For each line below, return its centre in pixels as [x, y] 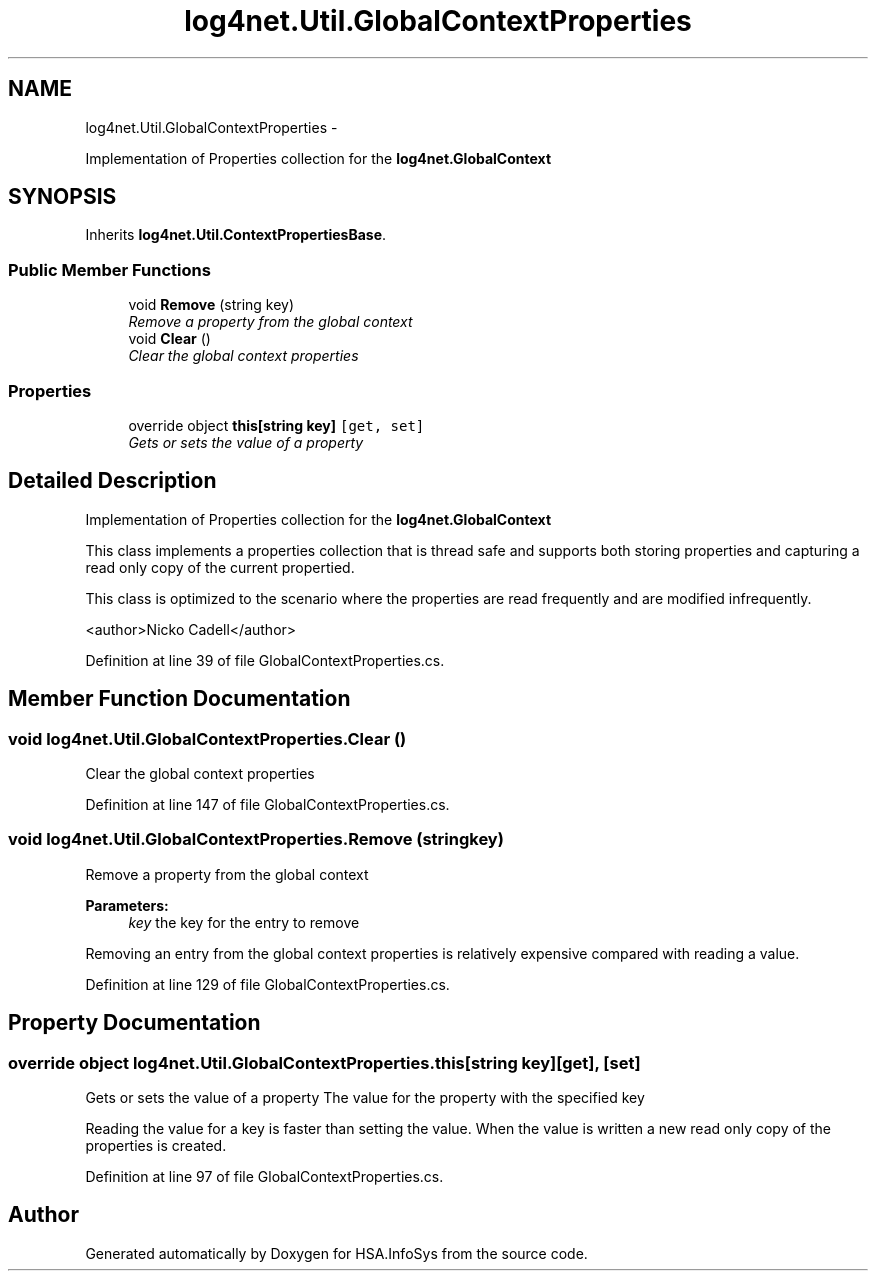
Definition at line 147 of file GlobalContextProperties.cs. [267, 804]
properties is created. [156, 1145]
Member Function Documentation [179, 699]
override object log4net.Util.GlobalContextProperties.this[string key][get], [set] [324, 1062]
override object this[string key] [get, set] [276, 425]
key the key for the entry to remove [244, 922]
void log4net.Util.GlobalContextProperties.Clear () [207, 738]
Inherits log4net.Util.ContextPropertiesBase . [236, 235]
